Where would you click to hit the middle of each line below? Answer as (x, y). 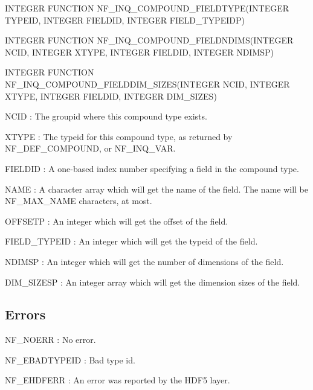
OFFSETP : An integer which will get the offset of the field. (117, 221)
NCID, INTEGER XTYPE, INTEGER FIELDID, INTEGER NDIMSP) (140, 52)
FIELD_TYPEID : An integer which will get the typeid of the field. (131, 241)
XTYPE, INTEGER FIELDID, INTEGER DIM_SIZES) (111, 96)
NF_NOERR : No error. (50, 340)
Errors (25, 314)
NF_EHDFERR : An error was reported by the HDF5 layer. (118, 380)
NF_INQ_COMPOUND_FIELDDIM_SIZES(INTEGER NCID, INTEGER (147, 84)
